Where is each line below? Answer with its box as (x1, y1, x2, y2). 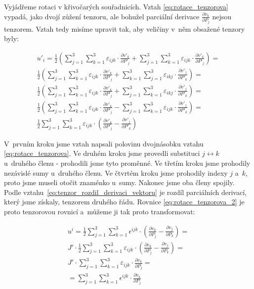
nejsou (212, 11, 232, 21)
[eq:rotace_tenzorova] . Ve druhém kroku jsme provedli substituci (4, 148, 200, 158)
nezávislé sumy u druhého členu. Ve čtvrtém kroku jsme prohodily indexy (4, 167, 228, 178)
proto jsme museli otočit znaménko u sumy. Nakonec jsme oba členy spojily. (4, 177, 235, 188)
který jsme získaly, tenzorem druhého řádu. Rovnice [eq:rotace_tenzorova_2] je (4, 196, 245, 207)
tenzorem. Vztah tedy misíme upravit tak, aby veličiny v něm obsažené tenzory (4, 23, 245, 34)
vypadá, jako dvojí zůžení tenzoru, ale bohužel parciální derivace (4, 11, 200, 21)
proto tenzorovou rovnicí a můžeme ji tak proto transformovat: (4, 206, 195, 217)
